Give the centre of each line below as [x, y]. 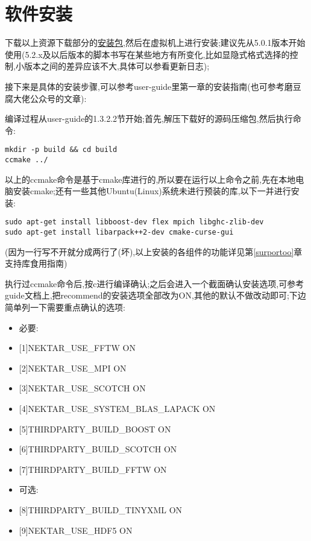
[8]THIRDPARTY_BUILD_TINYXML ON [101, 510]
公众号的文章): [58, 98]
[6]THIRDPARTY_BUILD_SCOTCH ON [98, 449]
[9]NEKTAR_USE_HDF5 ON [76, 530]
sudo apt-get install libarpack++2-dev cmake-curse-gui [119, 233]
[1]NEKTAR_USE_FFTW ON [77, 348]
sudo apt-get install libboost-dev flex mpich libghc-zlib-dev [134, 222]
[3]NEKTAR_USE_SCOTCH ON [82, 388]
